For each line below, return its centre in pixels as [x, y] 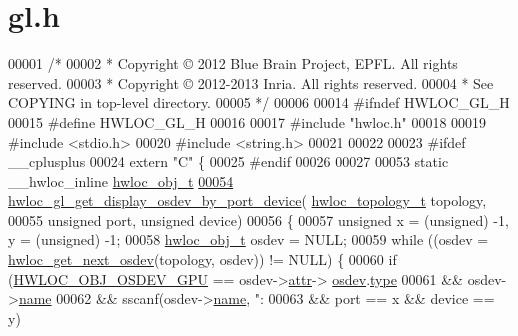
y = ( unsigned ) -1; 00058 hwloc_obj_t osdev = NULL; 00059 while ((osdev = [248, 239]
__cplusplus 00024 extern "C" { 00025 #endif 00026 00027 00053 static [228, 161]
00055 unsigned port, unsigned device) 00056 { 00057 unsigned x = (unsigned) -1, [258, 219]
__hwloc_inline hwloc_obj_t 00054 [121, 180]
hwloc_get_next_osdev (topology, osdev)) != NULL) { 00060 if [202, 259]
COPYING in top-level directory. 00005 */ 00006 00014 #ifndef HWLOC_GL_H [259, 102]
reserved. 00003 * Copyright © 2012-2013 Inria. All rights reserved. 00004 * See [251, 82]
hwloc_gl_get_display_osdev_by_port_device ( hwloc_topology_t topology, [247, 200]
